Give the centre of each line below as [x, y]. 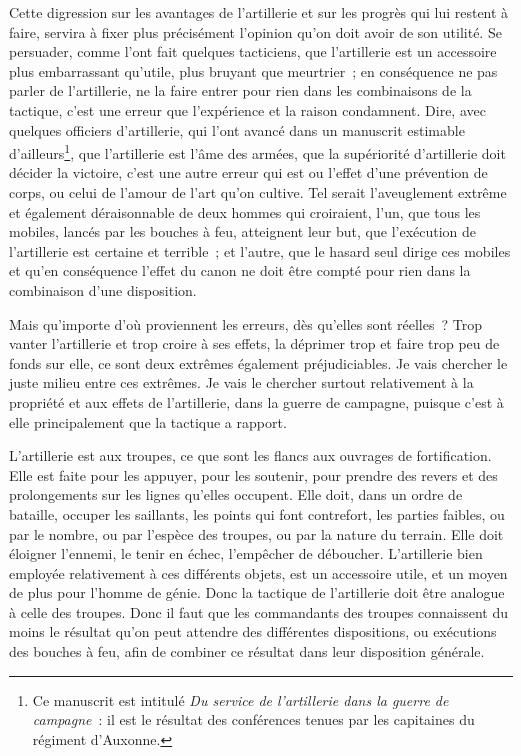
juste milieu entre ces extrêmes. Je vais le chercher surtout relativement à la [241, 382]
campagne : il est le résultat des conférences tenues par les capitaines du [253, 719]
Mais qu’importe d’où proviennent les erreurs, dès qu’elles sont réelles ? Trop [245, 323]
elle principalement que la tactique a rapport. [148, 421]
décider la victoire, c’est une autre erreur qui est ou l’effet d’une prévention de [248, 172]
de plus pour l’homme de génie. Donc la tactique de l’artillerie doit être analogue [257, 592]
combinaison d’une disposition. [103, 289]
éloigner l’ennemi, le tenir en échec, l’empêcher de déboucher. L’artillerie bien [246, 553]
